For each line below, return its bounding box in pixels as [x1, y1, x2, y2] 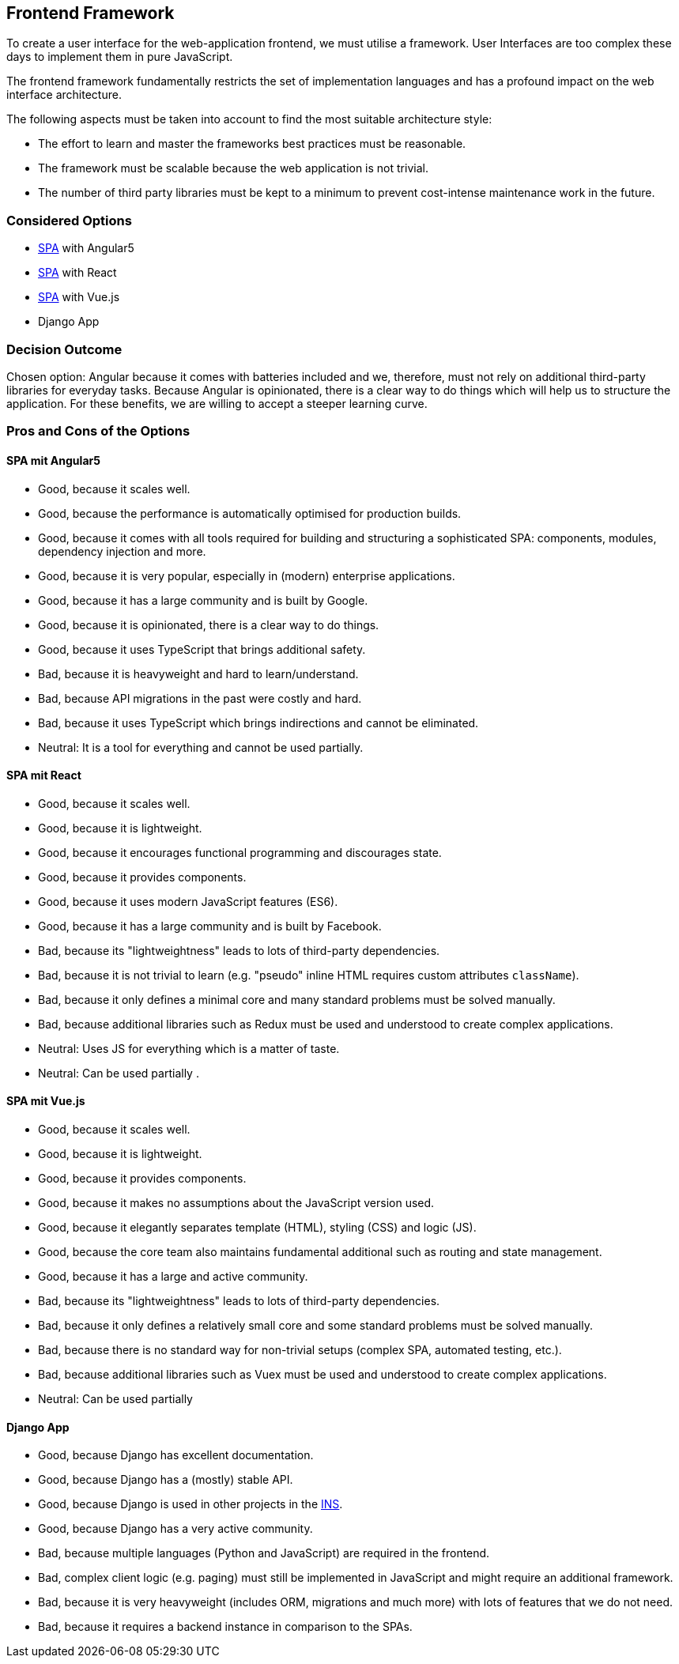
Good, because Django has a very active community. [38, 1522, 313, 1536]
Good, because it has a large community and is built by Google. [38, 593, 368, 607]
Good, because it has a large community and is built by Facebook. [38, 919, 382, 933]
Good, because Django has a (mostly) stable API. [38, 1473, 293, 1487]
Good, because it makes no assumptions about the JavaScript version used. [38, 1195, 435, 1209]
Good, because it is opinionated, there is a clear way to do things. [38, 617, 379, 632]
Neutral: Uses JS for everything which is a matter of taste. [38, 1041, 340, 1055]
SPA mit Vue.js [6, 1094, 85, 1108]
